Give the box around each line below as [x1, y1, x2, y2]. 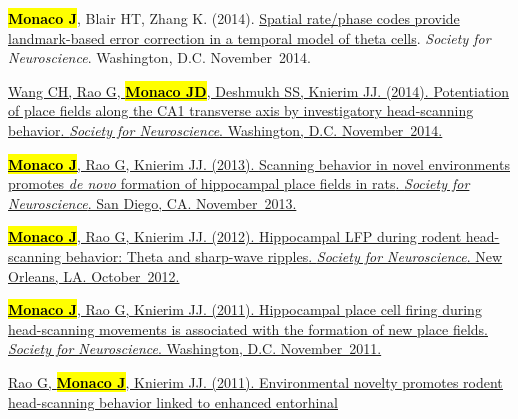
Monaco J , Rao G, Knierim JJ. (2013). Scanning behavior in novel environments [8, 153, 510, 174]
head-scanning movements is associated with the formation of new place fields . [8, 318, 488, 339]
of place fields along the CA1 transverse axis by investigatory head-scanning [8, 100, 474, 121]
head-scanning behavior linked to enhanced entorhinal [8, 391, 338, 412]
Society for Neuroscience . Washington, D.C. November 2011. [8, 338, 382, 359]
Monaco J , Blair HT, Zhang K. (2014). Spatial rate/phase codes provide [8, 8, 460, 28]
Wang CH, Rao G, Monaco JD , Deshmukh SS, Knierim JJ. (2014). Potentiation [8, 80, 510, 101]
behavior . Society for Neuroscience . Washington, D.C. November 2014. [8, 119, 443, 140]
